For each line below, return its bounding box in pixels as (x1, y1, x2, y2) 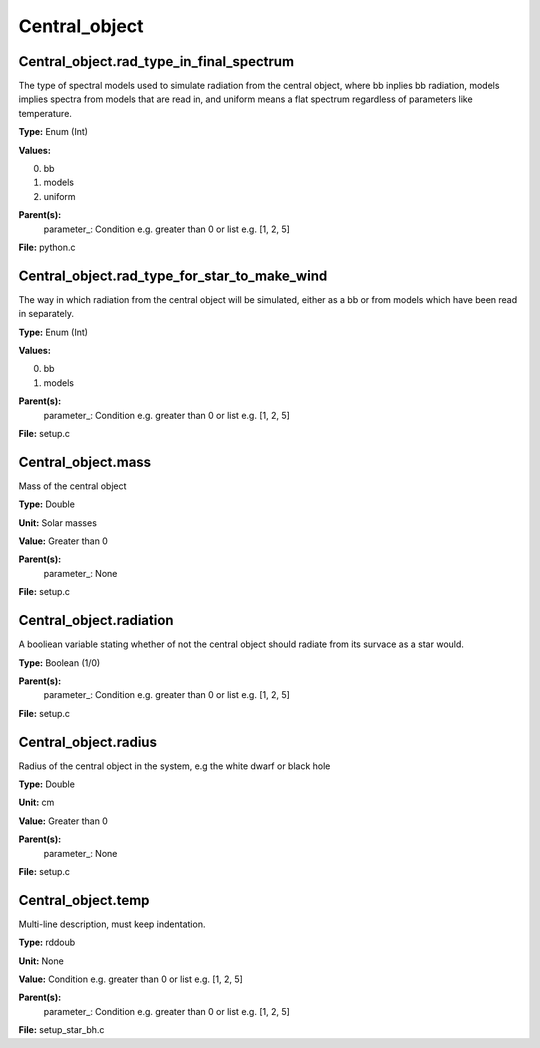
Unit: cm (18, 796, 55, 809)
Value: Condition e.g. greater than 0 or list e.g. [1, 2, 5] (18, 973, 244, 985)
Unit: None (18, 955, 64, 967)
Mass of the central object (18, 480, 127, 492)
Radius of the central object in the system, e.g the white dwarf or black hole (18, 760, 331, 772)
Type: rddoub (18, 936, 76, 949)
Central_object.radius (18, 733, 157, 750)
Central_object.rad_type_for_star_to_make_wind (18, 267, 328, 284)
